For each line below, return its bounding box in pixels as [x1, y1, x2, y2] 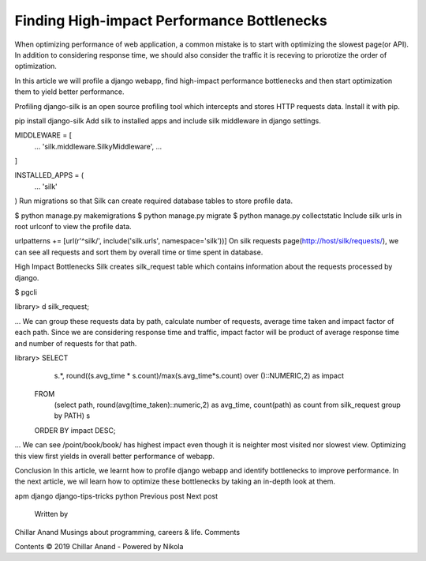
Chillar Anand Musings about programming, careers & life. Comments [14, 527, 241, 537]
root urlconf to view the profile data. [14, 222, 132, 232]
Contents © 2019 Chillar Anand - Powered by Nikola [14, 542, 184, 551]
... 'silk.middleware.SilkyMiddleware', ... [34, 141, 163, 151]
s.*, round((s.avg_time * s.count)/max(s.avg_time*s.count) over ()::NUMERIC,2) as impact [54, 371, 345, 381]
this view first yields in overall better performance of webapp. [14, 451, 215, 461]
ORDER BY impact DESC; [34, 425, 116, 435]
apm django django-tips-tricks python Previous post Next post [14, 491, 219, 501]
